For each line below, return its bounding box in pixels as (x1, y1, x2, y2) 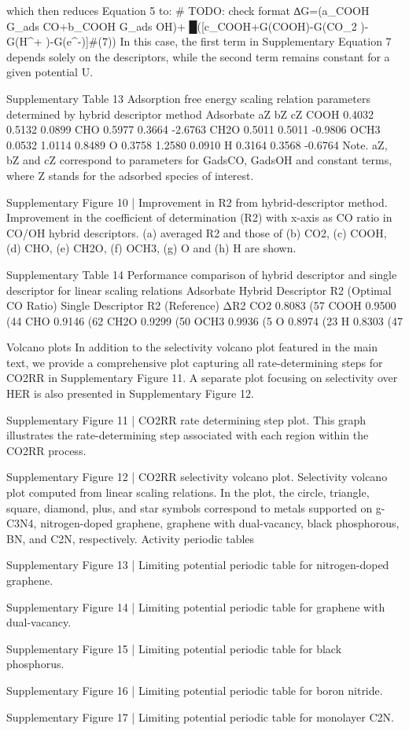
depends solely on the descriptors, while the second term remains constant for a (6, 48, 390, 64)
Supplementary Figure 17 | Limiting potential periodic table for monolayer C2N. (6, 708, 394, 725)
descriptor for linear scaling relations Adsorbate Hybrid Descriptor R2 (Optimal (6, 281, 392, 298)
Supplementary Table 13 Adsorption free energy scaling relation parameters (6, 90, 370, 106)
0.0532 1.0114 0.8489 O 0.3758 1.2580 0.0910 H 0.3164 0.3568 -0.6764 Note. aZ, (6, 136, 388, 152)
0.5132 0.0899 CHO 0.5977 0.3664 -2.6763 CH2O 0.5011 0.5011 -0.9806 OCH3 (6, 121, 381, 138)
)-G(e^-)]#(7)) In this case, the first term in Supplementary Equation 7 (46, 33, 392, 50)
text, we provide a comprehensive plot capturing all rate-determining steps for (6, 354, 383, 370)
